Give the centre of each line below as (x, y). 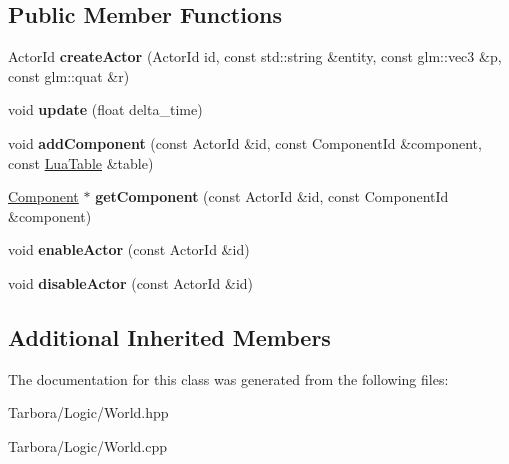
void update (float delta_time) (105, 109)
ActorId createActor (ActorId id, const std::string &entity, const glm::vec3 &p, (255, 56)
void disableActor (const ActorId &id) (131, 282)
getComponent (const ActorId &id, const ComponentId (272, 196)
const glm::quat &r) (69, 75)
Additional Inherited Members (169, 336)
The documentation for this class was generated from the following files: (228, 378)
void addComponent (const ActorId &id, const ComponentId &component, (245, 142)
